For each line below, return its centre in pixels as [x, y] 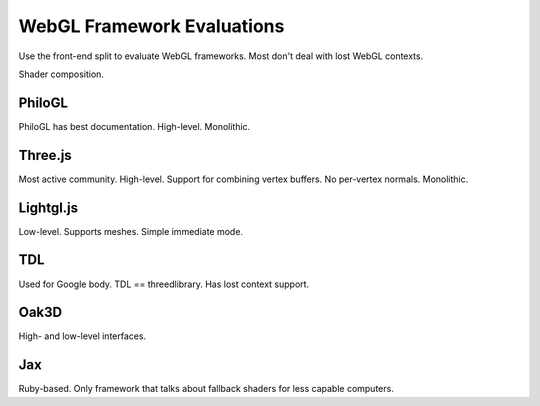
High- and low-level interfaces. [82, 336]
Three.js [45, 155]
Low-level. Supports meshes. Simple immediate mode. [131, 231]
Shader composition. [61, 74]
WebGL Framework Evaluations [151, 26]
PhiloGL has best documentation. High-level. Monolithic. [134, 126]
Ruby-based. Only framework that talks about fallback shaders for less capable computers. [206, 389]
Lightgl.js [48, 207]
